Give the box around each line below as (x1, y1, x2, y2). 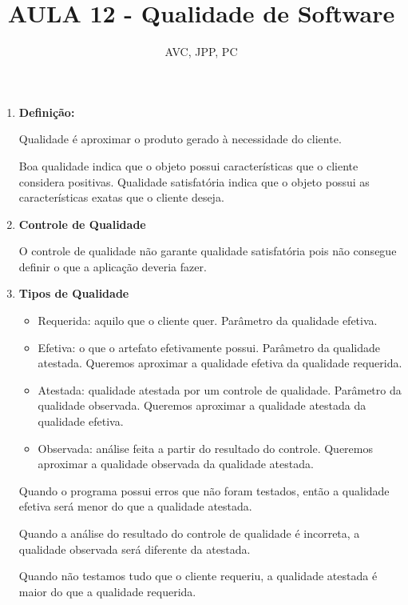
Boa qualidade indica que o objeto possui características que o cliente (18, 157, 358, 174)
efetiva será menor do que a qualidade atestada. (18, 498, 252, 515)
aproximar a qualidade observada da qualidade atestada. (38, 455, 314, 472)
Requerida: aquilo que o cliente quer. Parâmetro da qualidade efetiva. (38, 312, 378, 329)
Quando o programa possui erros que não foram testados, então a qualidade (18, 482, 390, 499)
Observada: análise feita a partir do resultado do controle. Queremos (38, 439, 373, 456)
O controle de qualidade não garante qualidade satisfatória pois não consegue (18, 242, 397, 259)
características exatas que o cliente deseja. (18, 189, 224, 206)
